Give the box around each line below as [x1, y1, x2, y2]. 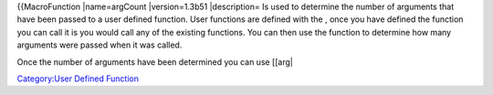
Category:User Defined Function [16, 73, 140, 84]
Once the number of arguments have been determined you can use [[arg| [16, 56, 294, 68]
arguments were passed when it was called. [16, 39, 183, 50]
